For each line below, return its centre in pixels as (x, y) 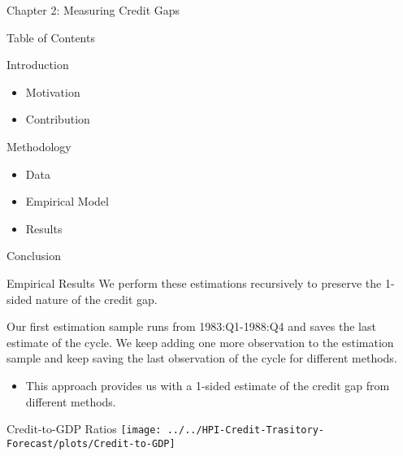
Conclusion (34, 256)
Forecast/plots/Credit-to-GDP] (91, 443)
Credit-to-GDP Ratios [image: (84, 429)
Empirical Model (67, 201)
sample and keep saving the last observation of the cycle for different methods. (202, 358)
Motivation (53, 91)
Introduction (38, 65)
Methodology (39, 146)
